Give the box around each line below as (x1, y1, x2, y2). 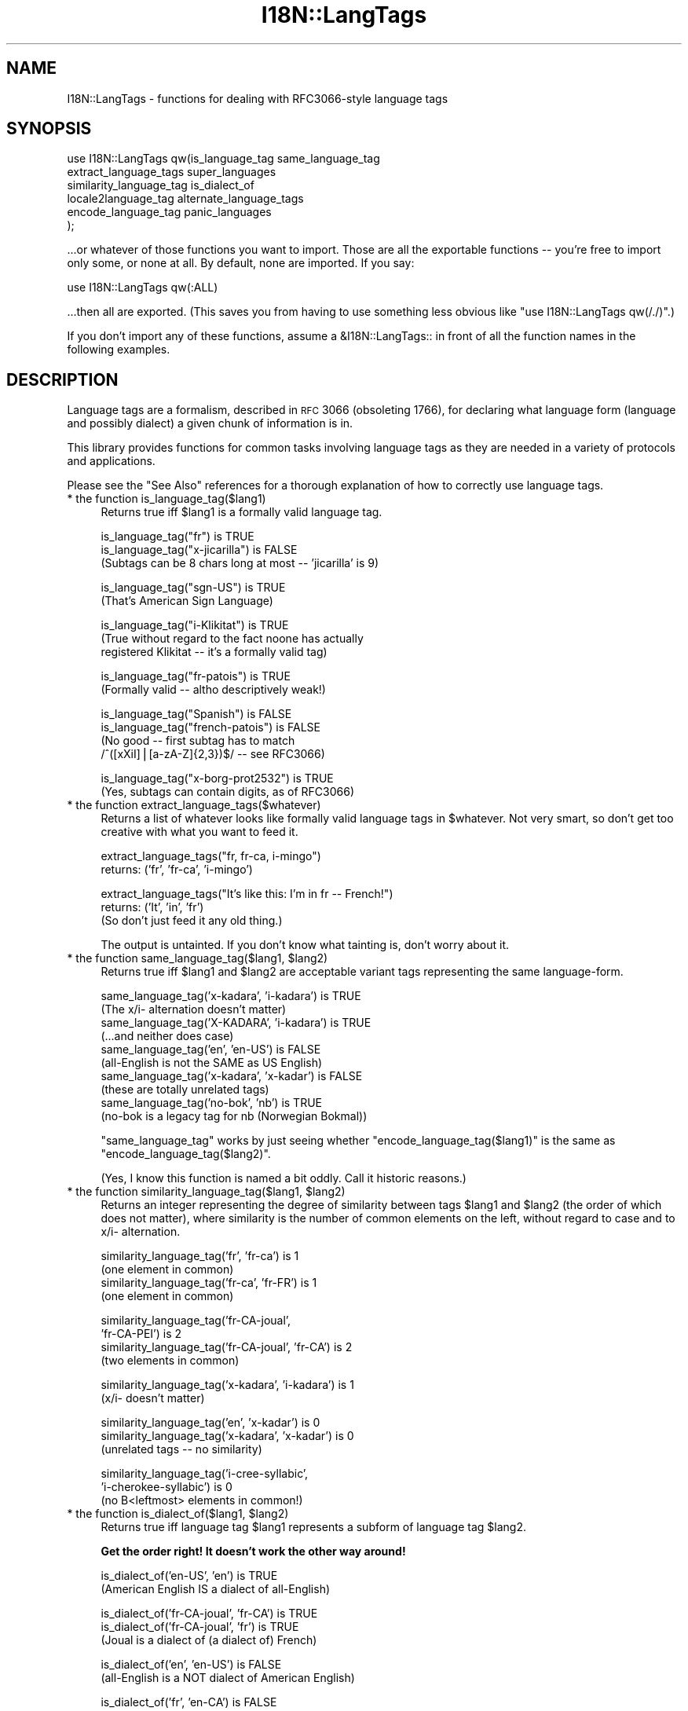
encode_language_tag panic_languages (67, 205, 272, 219)
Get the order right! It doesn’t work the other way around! (101, 1544, 406, 1559)
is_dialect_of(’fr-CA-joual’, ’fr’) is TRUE (101, 1620, 299, 1634)
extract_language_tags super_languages (67, 165, 276, 179)
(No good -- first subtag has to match (101, 734, 295, 748)
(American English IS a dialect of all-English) (101, 1582, 331, 1596)
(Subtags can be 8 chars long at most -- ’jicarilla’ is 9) (101, 556, 379, 570)
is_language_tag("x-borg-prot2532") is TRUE (101, 771, 334, 786)
